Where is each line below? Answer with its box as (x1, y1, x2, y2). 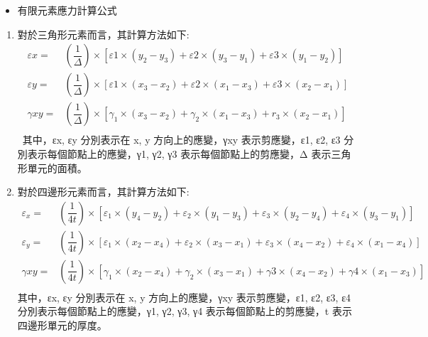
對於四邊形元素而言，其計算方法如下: (17, 184, 190, 199)
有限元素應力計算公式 (17, 3, 117, 17)
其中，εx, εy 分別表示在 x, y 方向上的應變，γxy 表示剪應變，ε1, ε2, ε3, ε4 (17, 289, 351, 304)
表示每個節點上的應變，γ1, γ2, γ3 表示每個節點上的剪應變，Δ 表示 (27, 146, 331, 161)
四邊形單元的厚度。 (17, 318, 107, 332)
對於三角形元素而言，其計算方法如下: (17, 26, 190, 41)
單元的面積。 (27, 160, 87, 175)
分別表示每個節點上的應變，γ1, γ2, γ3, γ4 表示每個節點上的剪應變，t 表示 (17, 304, 352, 319)
